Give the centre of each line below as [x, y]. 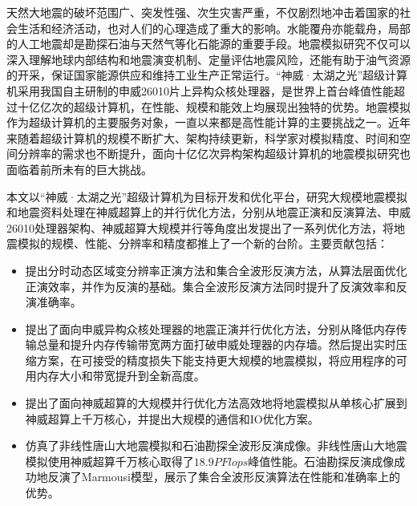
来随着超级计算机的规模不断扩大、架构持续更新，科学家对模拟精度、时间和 [203, 138]
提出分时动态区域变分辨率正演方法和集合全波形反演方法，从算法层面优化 [216, 270]
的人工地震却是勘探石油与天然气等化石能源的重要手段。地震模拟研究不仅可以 [208, 44]
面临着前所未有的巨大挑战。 [79, 169]
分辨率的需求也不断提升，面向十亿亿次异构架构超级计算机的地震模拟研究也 [214, 154]
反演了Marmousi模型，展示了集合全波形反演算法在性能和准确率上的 [224, 477]
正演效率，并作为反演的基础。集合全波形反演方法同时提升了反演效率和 [211, 286]
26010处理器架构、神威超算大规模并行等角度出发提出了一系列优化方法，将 [200, 227]
